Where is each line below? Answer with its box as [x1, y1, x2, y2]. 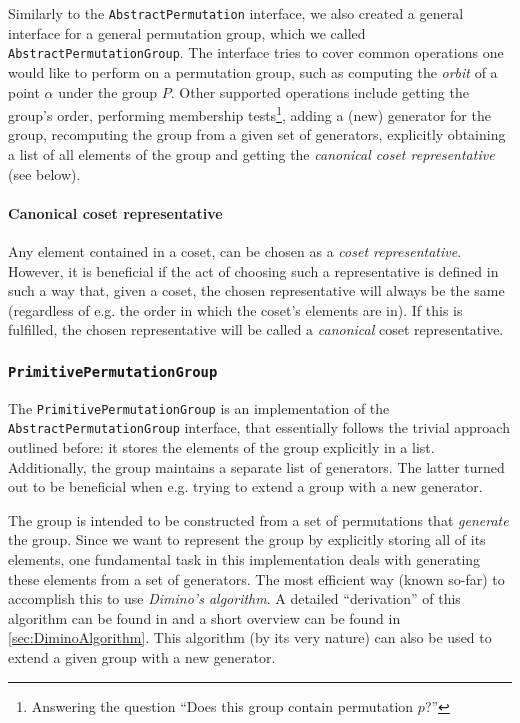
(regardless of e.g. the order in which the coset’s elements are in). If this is [8, 299, 463, 320]
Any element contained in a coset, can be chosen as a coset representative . [8, 240, 462, 261]
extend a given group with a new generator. [8, 646, 276, 667]
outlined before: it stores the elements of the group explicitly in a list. [8, 436, 435, 457]
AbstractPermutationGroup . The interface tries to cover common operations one [8, 42, 504, 63]
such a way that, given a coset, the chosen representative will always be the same [8, 280, 505, 301]
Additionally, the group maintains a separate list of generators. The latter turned [8, 456, 505, 477]
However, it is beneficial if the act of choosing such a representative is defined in [8, 260, 499, 281]
